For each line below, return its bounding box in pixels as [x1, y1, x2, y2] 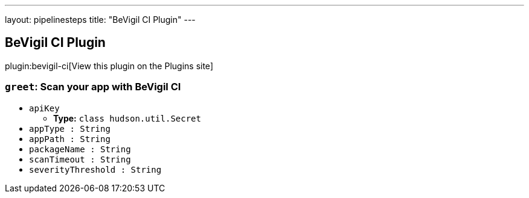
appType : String [29, 123, 111, 134]
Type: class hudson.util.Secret [53, 113, 201, 123]
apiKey [29, 103, 60, 113]
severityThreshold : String [29, 164, 162, 175]
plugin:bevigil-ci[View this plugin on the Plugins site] [5, 60, 213, 71]
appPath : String [29, 134, 111, 144]
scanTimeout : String [29, 154, 131, 164]
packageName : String [29, 144, 131, 154]
